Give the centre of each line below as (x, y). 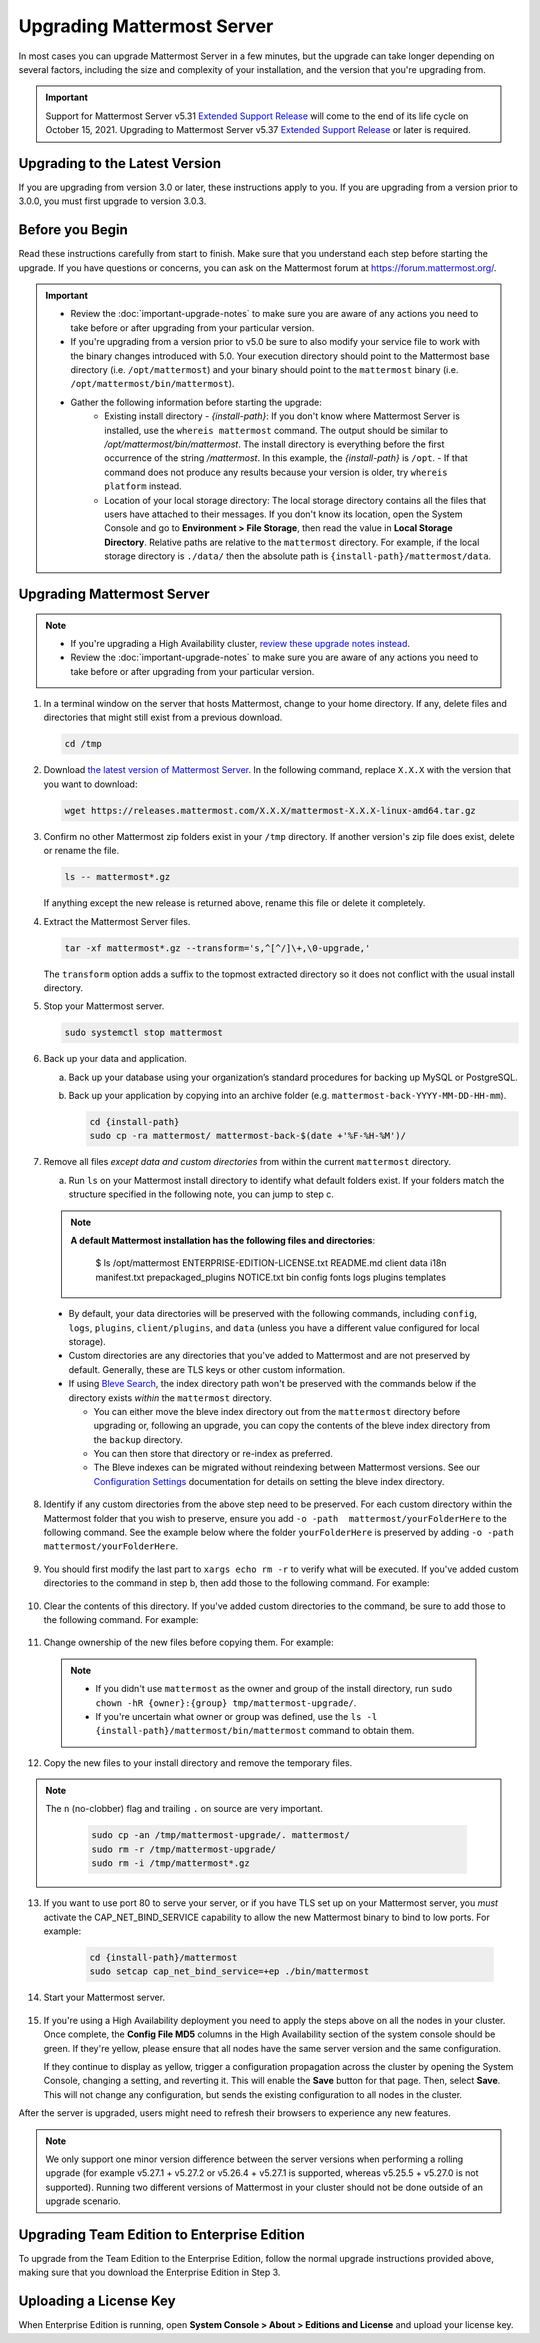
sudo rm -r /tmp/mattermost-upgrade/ (184, 1849)
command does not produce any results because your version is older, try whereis (276, 472)
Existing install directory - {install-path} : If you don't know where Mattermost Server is (282, 416)
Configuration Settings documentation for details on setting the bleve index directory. (269, 1481)
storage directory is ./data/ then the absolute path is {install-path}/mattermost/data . (298, 556)
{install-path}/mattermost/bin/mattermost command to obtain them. (255, 1731)
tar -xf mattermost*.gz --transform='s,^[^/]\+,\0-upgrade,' (217, 948)
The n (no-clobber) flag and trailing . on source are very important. (184, 1809)
